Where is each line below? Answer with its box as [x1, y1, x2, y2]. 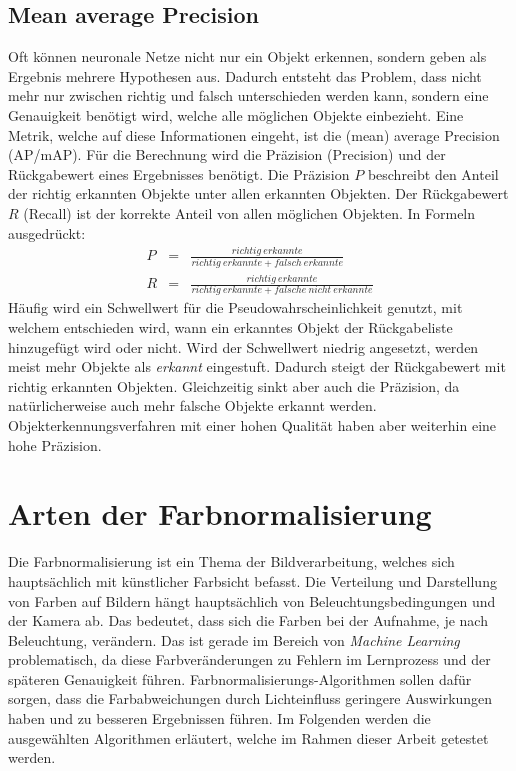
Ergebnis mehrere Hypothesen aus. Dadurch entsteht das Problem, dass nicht [8, 65, 482, 86]
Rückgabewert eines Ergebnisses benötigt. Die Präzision [8, 163, 350, 184]
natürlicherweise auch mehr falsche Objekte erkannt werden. [8, 395, 377, 416]
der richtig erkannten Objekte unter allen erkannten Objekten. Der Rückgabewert [8, 183, 509, 204]
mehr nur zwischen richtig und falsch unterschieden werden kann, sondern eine [8, 85, 489, 106]
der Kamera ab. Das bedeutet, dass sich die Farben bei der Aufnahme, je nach [8, 610, 488, 631]
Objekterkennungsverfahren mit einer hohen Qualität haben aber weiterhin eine [8, 415, 497, 436]
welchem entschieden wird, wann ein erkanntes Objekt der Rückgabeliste [8, 317, 453, 338]
